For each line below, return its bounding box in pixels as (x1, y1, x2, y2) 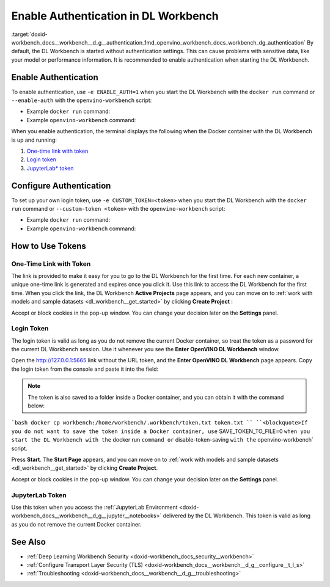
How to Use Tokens (11, 241, 87, 251)
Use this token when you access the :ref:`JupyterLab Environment (11, 503, 178, 511)
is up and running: (11, 136, 57, 144)
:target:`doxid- (11, 31, 48, 38)
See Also (11, 536, 46, 547)
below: (28, 402, 45, 409)
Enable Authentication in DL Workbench (11, 9, 219, 23)
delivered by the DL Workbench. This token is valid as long (163, 512, 311, 519)
